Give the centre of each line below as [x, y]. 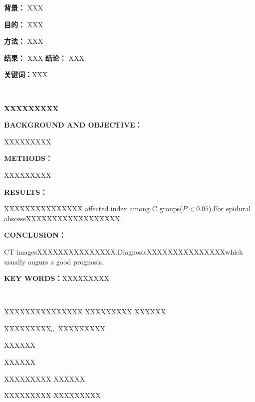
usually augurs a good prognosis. [54, 261]
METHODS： [28, 158]
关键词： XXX [26, 74]
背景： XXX [24, 7]
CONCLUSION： [35, 235]
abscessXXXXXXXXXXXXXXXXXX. [63, 218]
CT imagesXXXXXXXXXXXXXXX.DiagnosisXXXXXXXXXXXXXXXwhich [124, 251]
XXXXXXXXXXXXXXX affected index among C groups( [93, 208]
